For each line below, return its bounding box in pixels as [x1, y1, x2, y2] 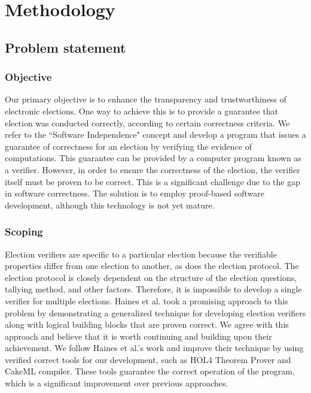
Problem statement [5, 38, 126, 56]
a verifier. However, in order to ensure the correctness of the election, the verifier [5, 163, 300, 176]
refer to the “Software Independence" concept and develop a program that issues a [5, 128, 306, 141]
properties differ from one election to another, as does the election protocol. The [5, 259, 299, 272]
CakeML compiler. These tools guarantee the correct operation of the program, [5, 365, 295, 377]
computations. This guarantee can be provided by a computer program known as [5, 152, 301, 164]
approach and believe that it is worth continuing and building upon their [5, 329, 272, 342]
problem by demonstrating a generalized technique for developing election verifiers [5, 306, 306, 319]
